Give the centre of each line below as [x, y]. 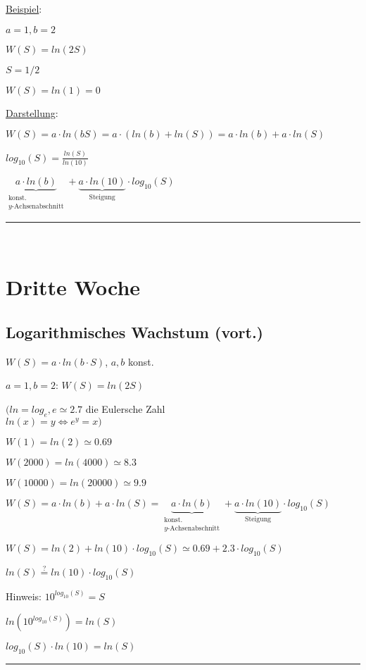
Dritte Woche [73, 287]
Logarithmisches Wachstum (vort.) [134, 332]
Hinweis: [24, 596]
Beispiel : [24, 8]
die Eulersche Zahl [125, 409]
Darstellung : [32, 112]
